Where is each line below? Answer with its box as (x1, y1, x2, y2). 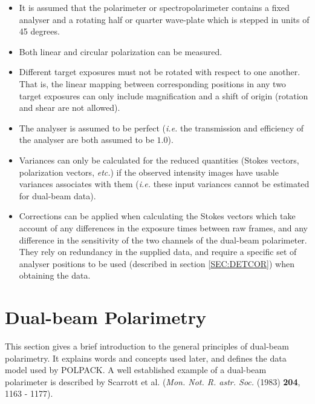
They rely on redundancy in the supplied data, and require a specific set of (19, 245, 297, 258)
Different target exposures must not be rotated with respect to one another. (19, 65, 300, 78)
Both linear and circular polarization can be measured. (19, 45, 222, 58)
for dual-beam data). (19, 189, 96, 202)
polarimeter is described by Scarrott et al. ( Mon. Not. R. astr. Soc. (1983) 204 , (5, 375, 300, 388)
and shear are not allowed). (19, 101, 120, 114)
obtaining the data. (19, 269, 91, 282)
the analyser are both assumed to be (19, 133, 154, 146)
